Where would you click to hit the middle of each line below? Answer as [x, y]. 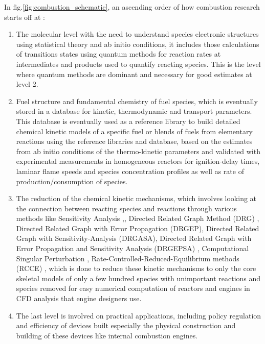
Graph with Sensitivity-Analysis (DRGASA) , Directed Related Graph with [134, 238]
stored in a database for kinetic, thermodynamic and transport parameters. [134, 111]
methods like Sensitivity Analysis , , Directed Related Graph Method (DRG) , [138, 218]
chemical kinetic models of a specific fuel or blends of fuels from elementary [134, 131]
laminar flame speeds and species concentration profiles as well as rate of [130, 171]
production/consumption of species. [72, 181]
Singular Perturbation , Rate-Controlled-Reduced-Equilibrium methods [128, 258]
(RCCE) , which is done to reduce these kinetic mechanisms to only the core [136, 268]
